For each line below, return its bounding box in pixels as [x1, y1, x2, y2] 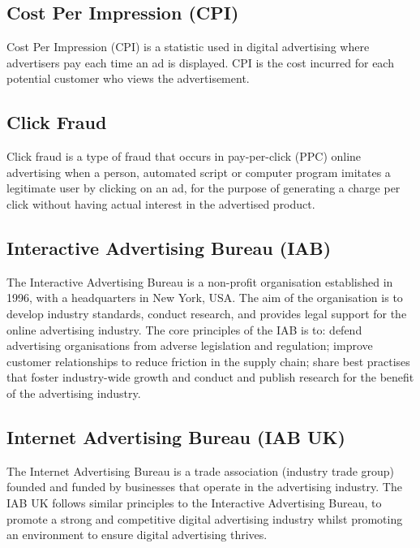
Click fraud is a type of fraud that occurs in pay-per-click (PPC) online [6, 148, 362, 165]
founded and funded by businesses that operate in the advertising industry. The [6, 478, 402, 495]
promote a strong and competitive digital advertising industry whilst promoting [6, 510, 403, 527]
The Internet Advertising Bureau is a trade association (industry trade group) [6, 462, 395, 479]
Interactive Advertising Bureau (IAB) [6, 235, 332, 260]
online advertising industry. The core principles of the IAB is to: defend [6, 321, 362, 338]
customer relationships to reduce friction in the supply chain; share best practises [6, 352, 410, 369]
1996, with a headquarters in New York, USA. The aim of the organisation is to [6, 289, 403, 306]
